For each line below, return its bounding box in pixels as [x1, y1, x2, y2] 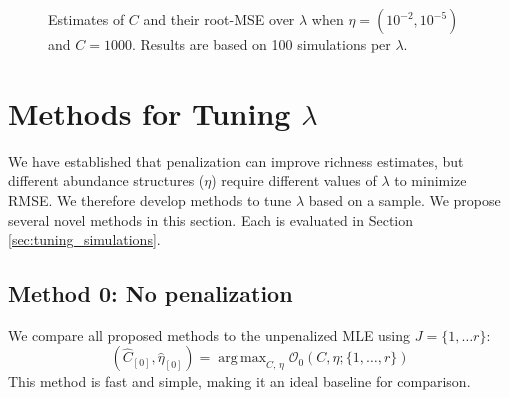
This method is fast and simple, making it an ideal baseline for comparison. [8, 371, 471, 392]
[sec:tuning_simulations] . [8, 229, 161, 250]
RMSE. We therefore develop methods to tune [8, 189, 292, 210]
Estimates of [48, 9, 125, 29]
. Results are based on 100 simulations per [131, 34, 391, 54]
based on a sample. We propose [308, 189, 501, 210]
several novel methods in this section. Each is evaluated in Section [8, 209, 414, 230]
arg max [218, 351, 267, 366]
